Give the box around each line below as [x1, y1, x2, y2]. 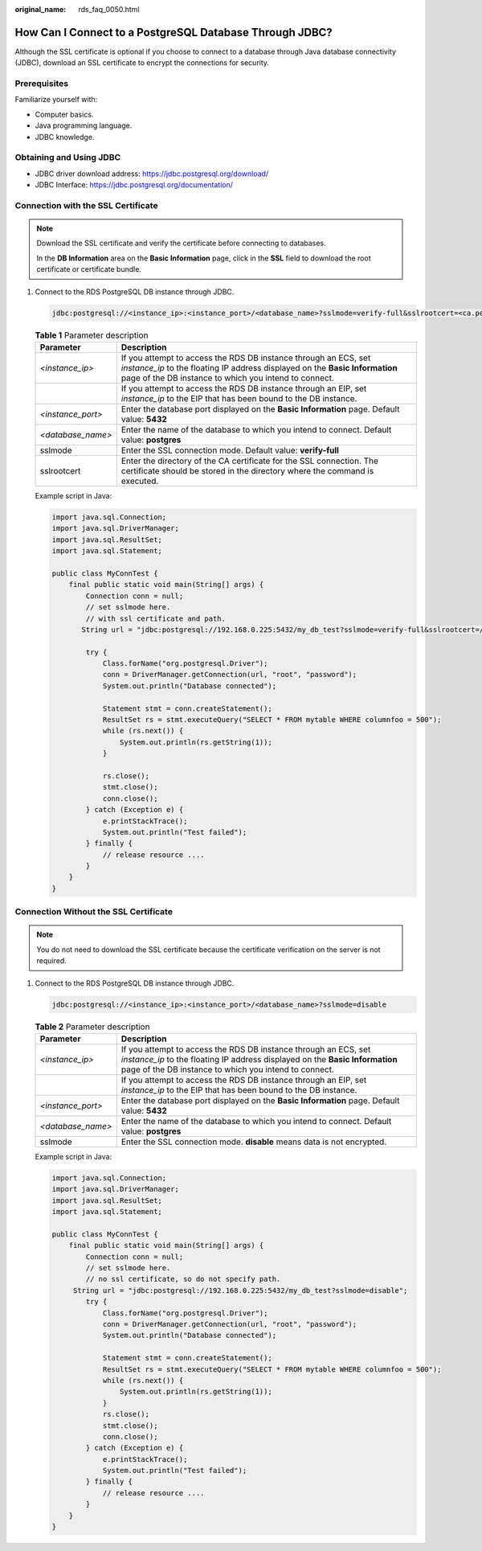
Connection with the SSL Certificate [14, 199, 158, 211]
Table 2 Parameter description [35, 1021, 150, 1032]
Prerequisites [14, 78, 68, 89]
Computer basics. [35, 109, 94, 119]
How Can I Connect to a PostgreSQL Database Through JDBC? [14, 25, 333, 39]
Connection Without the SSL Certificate [14, 906, 173, 917]
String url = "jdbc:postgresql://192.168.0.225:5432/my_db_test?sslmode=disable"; [72, 1286, 408, 1295]
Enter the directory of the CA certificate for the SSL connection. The [120, 455, 379, 466]
